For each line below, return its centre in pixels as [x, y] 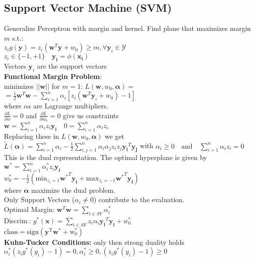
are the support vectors [72, 66]
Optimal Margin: [29, 209]
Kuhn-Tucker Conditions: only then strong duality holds [94, 242]
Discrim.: [18, 220]
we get [115, 136]
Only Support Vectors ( [39, 199]
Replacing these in [32, 136]
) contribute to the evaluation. [139, 199]
